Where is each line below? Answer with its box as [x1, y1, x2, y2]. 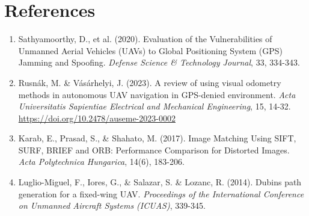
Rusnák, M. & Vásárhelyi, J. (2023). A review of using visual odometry [18, 76, 281, 88]
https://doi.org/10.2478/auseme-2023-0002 [18, 111, 176, 124]
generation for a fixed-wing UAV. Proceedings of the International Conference [18, 187, 304, 200]
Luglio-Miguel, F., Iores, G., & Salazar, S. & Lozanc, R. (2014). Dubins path [18, 176, 302, 188]
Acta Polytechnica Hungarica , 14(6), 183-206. [18, 155, 185, 168]
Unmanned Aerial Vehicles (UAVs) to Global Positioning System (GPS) [18, 44, 283, 57]
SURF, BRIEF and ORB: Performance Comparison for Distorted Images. [18, 143, 290, 156]
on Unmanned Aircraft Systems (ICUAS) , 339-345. [18, 199, 206, 212]
